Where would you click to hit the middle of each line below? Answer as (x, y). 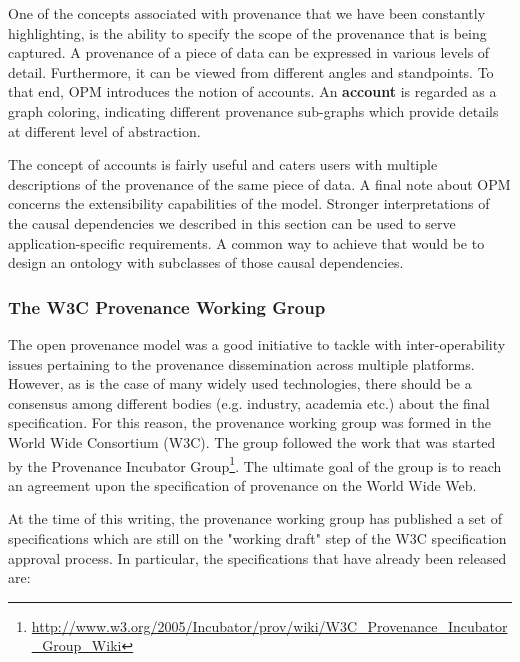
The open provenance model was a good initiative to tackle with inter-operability (257, 343)
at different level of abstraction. (104, 130)
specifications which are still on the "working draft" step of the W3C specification (257, 537)
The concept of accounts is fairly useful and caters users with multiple (223, 164)
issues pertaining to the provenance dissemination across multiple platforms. (241, 363)
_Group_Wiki (76, 645)
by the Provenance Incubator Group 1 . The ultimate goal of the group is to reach (255, 464)
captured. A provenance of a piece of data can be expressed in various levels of (249, 52)
